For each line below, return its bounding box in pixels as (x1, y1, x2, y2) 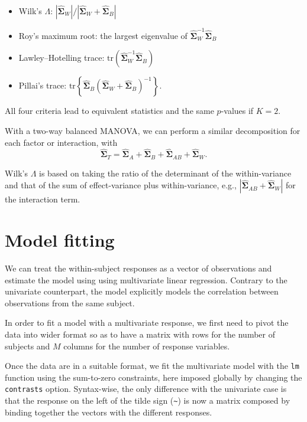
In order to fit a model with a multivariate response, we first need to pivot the (5, 316, 289, 329)
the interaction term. (5, 193, 80, 205)
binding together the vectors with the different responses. (5, 405, 212, 418)
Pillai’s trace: (18, 79, 67, 91)
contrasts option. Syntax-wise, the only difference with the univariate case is (5, 382, 287, 395)
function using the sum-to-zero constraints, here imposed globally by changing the (5, 371, 302, 383)
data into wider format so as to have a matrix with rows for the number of (5, 328, 276, 341)
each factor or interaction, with (5, 136, 118, 148)
